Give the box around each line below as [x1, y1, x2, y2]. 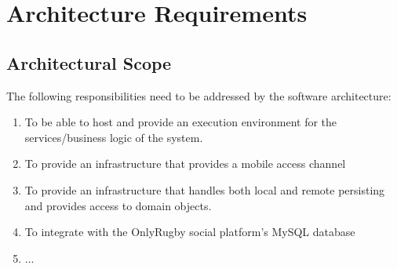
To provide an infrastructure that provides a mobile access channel [24, 155, 346, 172]
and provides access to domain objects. [24, 197, 212, 213]
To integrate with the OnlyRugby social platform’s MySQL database [24, 224, 355, 240]
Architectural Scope [6, 50, 172, 75]
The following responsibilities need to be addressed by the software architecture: [6, 87, 392, 104]
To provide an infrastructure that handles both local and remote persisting [24, 181, 385, 198]
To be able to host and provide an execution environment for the [24, 114, 337, 130]
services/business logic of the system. [24, 129, 203, 145]
